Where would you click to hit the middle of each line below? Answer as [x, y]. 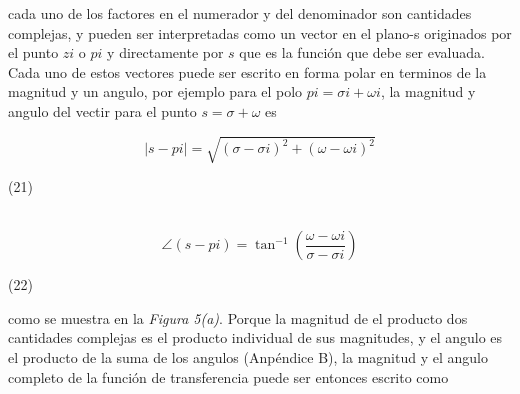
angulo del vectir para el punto [102, 110]
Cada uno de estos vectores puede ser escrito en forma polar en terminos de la [247, 71]
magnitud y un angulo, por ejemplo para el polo [155, 91]
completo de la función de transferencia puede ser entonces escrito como [228, 376]
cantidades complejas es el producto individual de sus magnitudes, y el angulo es [255, 337]
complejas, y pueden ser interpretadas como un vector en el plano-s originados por [260, 32]
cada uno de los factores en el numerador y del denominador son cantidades [240, 13]
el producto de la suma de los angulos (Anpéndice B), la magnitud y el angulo [248, 357]
